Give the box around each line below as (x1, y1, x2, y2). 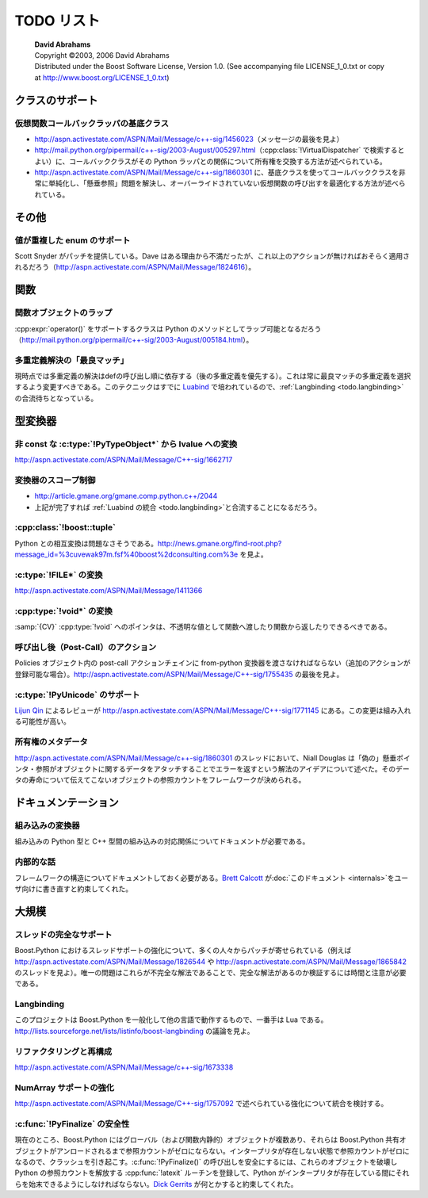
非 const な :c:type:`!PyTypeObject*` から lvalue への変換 (14, 438, 238, 450)
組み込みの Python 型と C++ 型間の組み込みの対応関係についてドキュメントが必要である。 (14, 836, 310, 846)
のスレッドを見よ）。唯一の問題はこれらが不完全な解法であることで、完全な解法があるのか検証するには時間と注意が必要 (14, 967, 407, 977)
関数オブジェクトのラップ (14, 308, 113, 319)
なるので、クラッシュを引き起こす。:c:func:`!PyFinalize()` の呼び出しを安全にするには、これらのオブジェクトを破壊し (14, 1158, 398, 1167)
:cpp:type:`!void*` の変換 (14, 605, 113, 616)
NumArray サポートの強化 (14, 1082, 115, 1093)
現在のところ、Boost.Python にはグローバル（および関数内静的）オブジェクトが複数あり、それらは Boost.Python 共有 (14, 1135, 400, 1145)
